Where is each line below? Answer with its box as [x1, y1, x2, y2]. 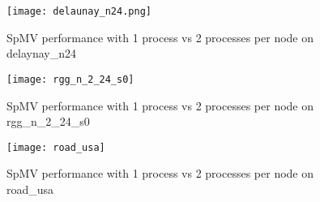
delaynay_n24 [6, 45, 76, 62]
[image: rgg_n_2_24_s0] [6, 73, 134, 85]
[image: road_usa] [6, 141, 105, 153]
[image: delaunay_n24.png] [6, 6, 151, 17]
